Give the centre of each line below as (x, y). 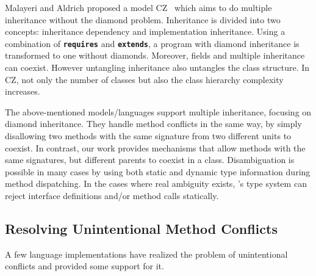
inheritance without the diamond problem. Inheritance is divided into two (143, 19)
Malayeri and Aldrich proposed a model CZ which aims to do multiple (138, 7)
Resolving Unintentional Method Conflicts (141, 228)
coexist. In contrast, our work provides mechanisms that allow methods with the (155, 147)
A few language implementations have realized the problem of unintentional (146, 254)
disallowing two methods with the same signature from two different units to (148, 136)
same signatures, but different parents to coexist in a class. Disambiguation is (150, 160)
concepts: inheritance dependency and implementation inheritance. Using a (145, 31)
